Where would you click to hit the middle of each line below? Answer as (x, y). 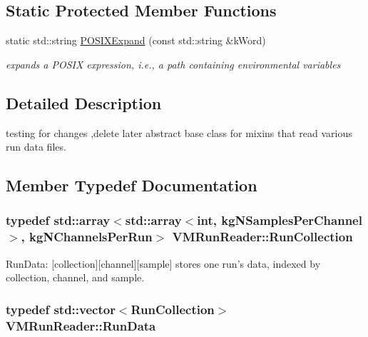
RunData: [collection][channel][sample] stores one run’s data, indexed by (163, 263)
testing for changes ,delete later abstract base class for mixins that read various (179, 132)
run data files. (36, 147)
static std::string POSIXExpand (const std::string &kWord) (136, 40)
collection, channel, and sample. (75, 277)
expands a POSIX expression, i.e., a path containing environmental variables (173, 64)
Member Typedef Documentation (132, 185)
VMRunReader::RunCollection (262, 237)
